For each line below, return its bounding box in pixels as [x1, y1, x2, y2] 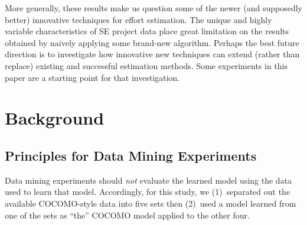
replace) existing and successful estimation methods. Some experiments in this [5, 59, 288, 71]
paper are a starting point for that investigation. [5, 71, 180, 83]
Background [5, 106, 104, 130]
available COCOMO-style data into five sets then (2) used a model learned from [5, 197, 296, 209]
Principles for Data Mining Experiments [5, 146, 257, 164]
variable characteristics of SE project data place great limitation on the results [5, 25, 289, 37]
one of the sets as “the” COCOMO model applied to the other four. [5, 208, 250, 221]
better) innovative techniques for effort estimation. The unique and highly [5, 13, 272, 25]
